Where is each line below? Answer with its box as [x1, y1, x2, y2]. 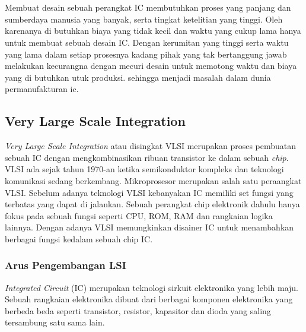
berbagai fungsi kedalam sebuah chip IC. [5, 232, 153, 245]
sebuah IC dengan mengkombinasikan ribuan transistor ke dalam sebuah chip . [5, 151, 289, 163]
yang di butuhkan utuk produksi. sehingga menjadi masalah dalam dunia [5, 71, 271, 83]
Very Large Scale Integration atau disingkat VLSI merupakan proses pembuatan [5, 140, 297, 152]
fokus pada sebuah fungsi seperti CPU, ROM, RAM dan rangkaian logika [5, 209, 273, 222]
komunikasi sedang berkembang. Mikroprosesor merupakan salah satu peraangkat [5, 174, 302, 186]
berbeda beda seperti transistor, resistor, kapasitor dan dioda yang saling [5, 304, 271, 317]
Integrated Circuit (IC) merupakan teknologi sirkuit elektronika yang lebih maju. [5, 281, 298, 293]
